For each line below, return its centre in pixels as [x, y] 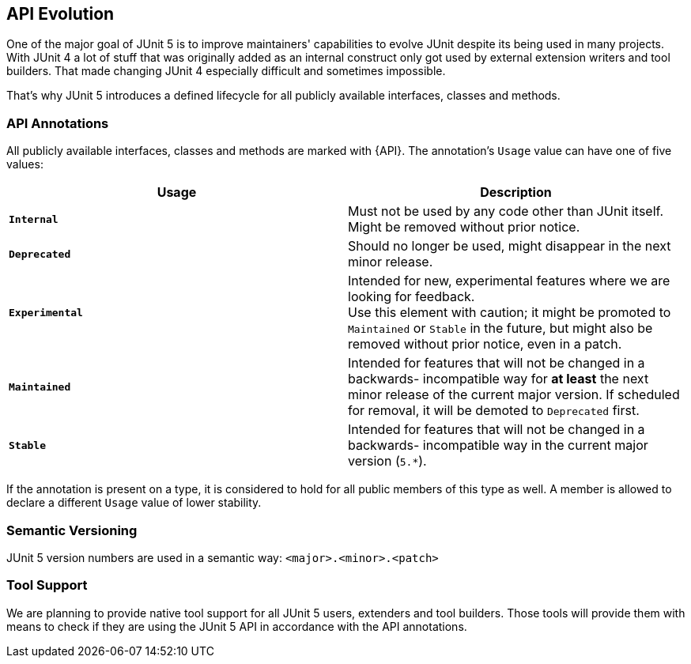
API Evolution [60, 14]
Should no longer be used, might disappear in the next [510, 246]
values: [25, 164]
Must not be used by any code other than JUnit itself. [506, 211]
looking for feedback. [412, 297]
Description [516, 192]
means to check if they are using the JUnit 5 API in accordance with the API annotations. [237, 626]
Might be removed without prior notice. [464, 227]
